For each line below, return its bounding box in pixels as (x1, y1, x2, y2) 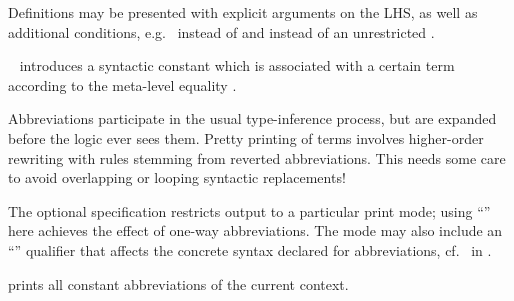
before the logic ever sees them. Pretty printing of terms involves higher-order (8, 127, 484, 148)
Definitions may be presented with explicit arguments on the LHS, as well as (8, 2, 478, 22)
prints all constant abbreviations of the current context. (8, 273, 349, 294)
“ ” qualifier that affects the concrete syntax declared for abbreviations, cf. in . (8, 239, 492, 260)
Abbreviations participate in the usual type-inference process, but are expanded (8, 108, 497, 129)
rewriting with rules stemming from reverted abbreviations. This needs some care (8, 147, 506, 168)
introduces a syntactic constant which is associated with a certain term (19, 55, 455, 76)
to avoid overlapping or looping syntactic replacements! (8, 167, 346, 188)
